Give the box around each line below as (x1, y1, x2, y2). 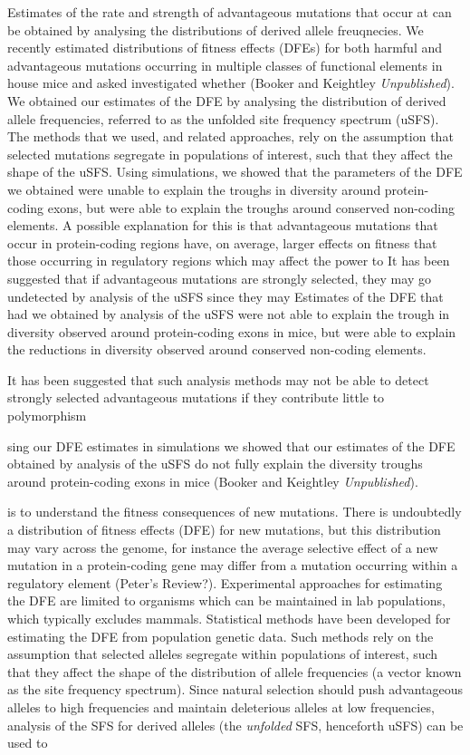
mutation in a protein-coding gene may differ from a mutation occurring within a (7, 556, 458, 575)
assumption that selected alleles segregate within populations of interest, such (7, 644, 438, 663)
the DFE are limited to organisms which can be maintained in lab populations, (7, 591, 446, 610)
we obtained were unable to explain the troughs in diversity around (7, 179, 381, 198)
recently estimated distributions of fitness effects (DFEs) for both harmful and (7, 38, 443, 57)
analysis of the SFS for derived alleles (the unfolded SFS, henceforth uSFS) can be (7, 715, 464, 734)
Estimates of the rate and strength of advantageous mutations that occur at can (7, 3, 452, 21)
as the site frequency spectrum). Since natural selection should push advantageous (7, 680, 464, 699)
